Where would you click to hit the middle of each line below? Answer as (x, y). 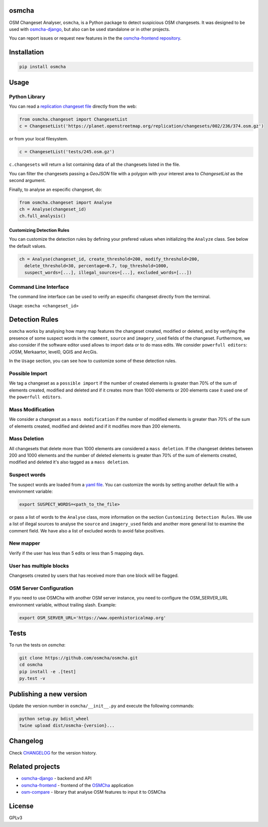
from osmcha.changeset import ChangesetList (73, 119)
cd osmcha (31, 665)
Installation (26, 52)
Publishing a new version (48, 694)
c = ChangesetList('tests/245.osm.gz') (67, 152)
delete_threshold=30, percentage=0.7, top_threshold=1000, (97, 266)
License (21, 806)
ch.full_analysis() (42, 216)
